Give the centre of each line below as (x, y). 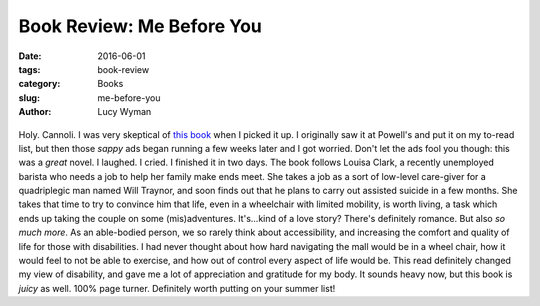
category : (39, 84)
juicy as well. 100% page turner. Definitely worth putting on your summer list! (177, 288)
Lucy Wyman (124, 112)
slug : (29, 97)
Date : (30, 56)
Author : (35, 112)
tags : (29, 69)
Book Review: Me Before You (140, 26)
